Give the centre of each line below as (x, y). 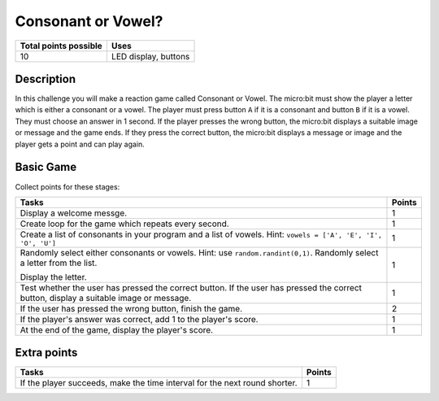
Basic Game (46, 167)
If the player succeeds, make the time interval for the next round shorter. (159, 383)
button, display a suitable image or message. (106, 298)
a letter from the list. (59, 263)
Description (46, 78)
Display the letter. (53, 277)
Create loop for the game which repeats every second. (124, 224)
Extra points (46, 353)
